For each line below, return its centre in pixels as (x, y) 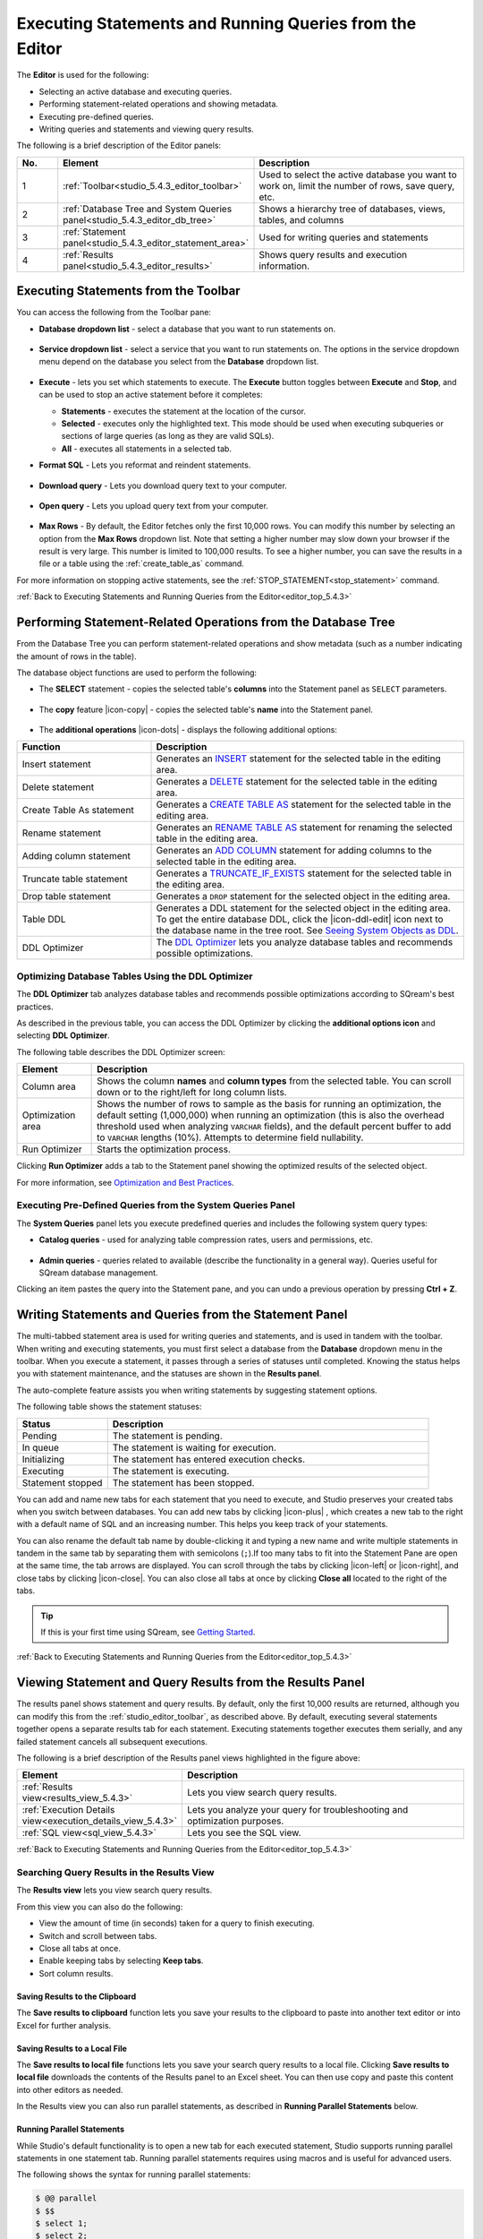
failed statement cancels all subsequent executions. (112, 1741)
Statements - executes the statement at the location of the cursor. (183, 411)
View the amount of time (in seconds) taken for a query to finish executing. (177, 1923)
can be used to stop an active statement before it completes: (151, 395)
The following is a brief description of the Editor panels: (119, 146)
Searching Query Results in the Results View (115, 1873)
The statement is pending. (167, 1436)
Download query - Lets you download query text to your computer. (163, 485)
